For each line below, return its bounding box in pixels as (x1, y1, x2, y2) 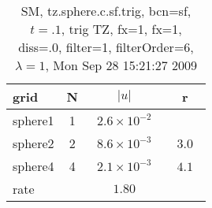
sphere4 (13, 157, 54, 175)
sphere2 (13, 134, 54, 152)
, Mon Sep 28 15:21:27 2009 (45, 56, 198, 74)
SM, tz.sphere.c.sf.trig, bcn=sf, (20, 2, 192, 20)
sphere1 (13, 111, 54, 129)
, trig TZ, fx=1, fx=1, (61, 20, 182, 38)
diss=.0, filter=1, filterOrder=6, (18, 38, 194, 56)
